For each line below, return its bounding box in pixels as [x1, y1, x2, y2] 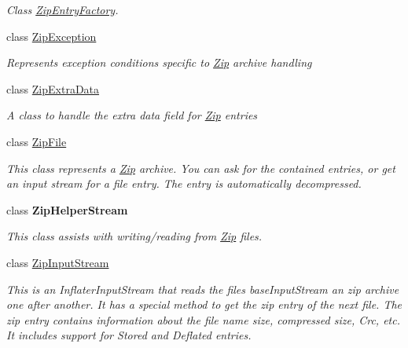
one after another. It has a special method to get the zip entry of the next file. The [6, 296, 402, 313]
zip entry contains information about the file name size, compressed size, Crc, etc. [6, 311, 400, 328]
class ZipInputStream [6, 254, 109, 270]
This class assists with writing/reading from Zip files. [6, 228, 263, 244]
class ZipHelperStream [6, 201, 128, 218]
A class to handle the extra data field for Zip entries [6, 107, 258, 123]
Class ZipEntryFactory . [6, 2, 119, 17]
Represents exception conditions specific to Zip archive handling [6, 54, 312, 71]
